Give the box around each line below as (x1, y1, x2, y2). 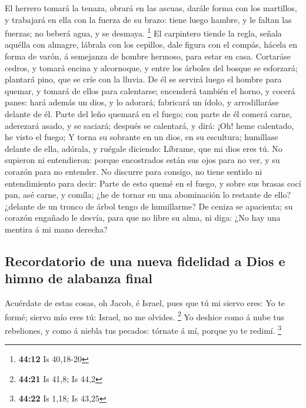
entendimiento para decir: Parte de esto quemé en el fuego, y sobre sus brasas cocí (5, 177, 301, 189)
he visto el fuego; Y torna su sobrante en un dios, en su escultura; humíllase (5, 131, 278, 143)
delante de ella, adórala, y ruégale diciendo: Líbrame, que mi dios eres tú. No (5, 142, 282, 154)
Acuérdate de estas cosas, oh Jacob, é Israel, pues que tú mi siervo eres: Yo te (5, 297, 285, 309)
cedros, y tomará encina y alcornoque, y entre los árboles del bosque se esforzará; (5, 61, 298, 74)
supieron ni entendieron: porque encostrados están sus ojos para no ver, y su (5, 154, 280, 166)
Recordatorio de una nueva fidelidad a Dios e (5, 251, 285, 270)
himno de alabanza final (5, 269, 152, 287)
